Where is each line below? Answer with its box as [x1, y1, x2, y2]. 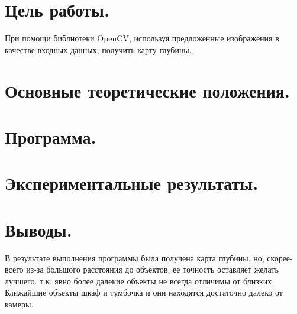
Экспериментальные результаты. [5, 171, 259, 195]
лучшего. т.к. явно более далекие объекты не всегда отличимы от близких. [5, 274, 275, 287]
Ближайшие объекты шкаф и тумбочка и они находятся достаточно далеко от [5, 286, 283, 299]
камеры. [5, 297, 34, 310]
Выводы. [5, 217, 72, 241]
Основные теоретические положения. [5, 78, 290, 102]
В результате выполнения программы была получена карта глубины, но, [5, 251, 264, 264]
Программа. [5, 124, 96, 148]
